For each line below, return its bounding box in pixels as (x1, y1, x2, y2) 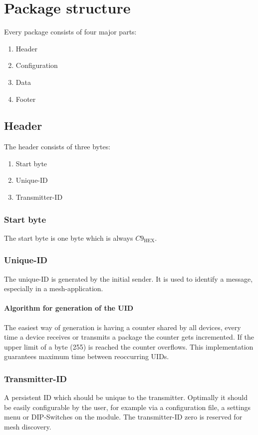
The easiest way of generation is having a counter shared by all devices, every (4, 322, 241, 332)
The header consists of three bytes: (4, 141, 111, 152)
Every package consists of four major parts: (4, 26, 137, 37)
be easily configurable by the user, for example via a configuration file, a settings (4, 402, 251, 412)
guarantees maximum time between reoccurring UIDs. (4, 351, 169, 362)
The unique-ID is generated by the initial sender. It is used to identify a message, (4, 273, 253, 284)
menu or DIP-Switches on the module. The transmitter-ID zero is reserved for (4, 412, 243, 422)
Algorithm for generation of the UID (4, 303, 134, 313)
